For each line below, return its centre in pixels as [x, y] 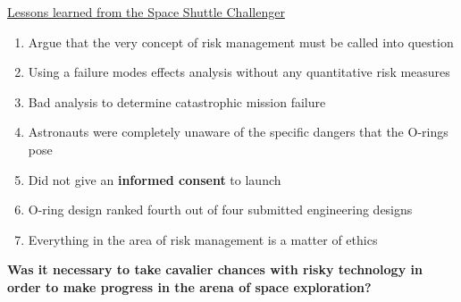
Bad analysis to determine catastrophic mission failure [177, 101]
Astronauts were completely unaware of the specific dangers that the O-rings [238, 132]
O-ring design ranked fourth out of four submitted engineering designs [220, 210]
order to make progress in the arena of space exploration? [189, 286]
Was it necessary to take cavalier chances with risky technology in [215, 269]
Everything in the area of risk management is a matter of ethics [203, 239]
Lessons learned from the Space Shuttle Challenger [146, 12]
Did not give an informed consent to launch [155, 179]
